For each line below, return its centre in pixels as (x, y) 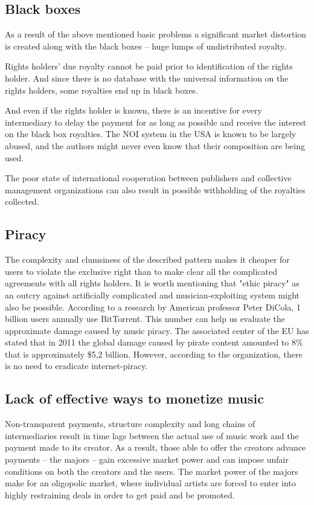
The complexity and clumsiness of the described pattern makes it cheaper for (147, 259)
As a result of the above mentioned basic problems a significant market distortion (156, 34)
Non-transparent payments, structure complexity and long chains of (130, 424)
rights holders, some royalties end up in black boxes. (101, 90)
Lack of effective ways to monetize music (134, 398)
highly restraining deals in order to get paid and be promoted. (120, 494)
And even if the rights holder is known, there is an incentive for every (133, 110)
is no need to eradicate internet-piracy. (76, 366)
